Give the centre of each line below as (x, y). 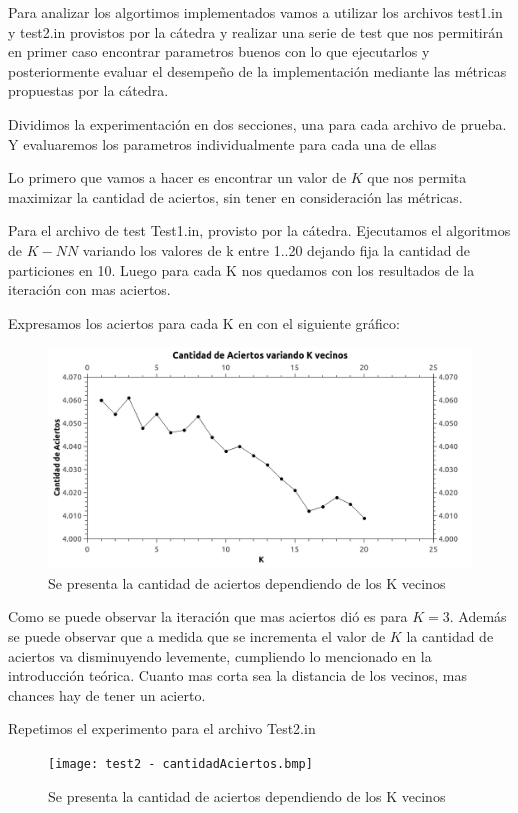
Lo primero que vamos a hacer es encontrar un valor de (177, 177)
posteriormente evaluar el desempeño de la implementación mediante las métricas (257, 70)
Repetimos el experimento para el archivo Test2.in (162, 728)
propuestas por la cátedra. (88, 90)
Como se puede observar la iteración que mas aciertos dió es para (208, 616)
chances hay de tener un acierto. (107, 694)
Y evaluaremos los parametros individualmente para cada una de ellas (222, 143)
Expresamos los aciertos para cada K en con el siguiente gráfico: (204, 322)
